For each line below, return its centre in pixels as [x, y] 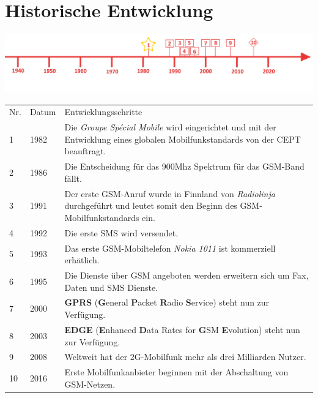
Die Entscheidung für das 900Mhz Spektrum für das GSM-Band [184, 166]
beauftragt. [85, 151]
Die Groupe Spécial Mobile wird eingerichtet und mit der [170, 127]
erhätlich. [82, 260]
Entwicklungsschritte [103, 112]
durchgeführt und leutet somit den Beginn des [151, 205]
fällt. [73, 178]
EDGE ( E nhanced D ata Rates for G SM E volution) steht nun [182, 329]
